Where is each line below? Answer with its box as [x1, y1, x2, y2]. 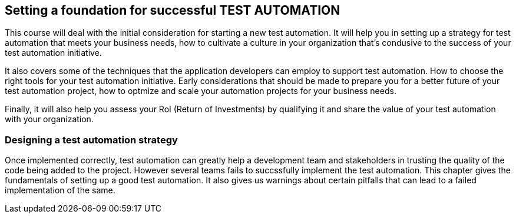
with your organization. [5, 114, 94, 125]
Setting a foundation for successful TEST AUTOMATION [5, 3, 340, 18]
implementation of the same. [5, 185, 115, 196]
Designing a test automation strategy [5, 133, 178, 146]
